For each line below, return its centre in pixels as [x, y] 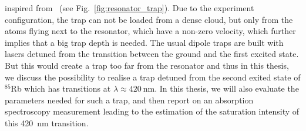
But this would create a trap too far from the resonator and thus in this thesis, [147, 65]
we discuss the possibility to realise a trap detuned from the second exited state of [153, 77]
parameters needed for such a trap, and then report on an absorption [129, 100]
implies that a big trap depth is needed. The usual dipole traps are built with [144, 42]
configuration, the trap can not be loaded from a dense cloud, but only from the [149, 19]
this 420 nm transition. [47, 122]
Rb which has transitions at [61, 88]
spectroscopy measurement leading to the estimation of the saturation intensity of [152, 111]
